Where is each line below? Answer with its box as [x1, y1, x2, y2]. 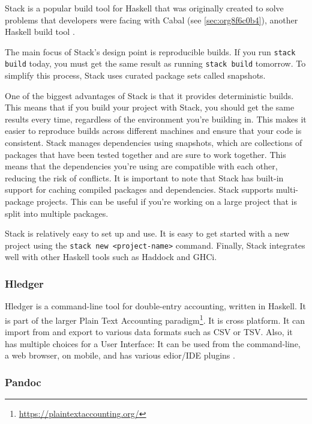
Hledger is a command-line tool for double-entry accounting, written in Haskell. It [5, 300, 306, 312]
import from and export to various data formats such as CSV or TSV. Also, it [5, 326, 293, 338]
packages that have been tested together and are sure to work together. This [5, 148, 286, 160]
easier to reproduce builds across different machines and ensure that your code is [5, 124, 302, 137]
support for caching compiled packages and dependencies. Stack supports [5, 183, 274, 196]
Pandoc [5, 374, 41, 389]
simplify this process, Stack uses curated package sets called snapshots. [5, 69, 266, 82]
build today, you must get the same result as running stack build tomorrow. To [5, 57, 306, 70]
